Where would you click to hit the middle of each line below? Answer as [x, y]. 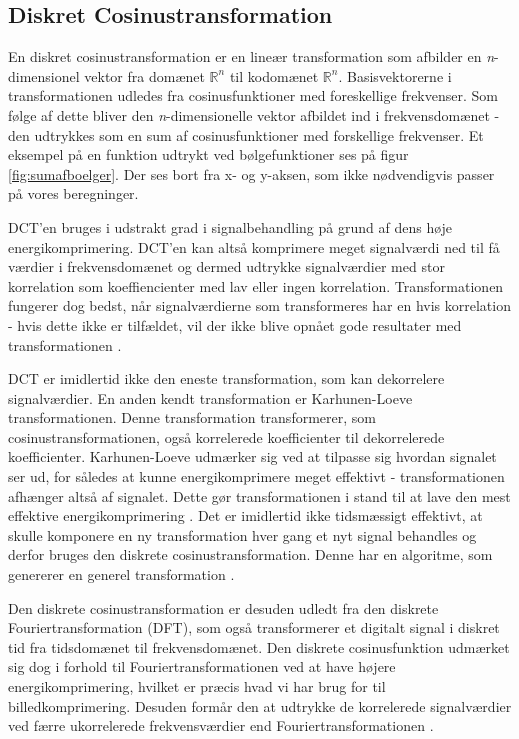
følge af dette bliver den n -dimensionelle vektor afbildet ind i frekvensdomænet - [254, 114]
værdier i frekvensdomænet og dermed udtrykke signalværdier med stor [226, 266]
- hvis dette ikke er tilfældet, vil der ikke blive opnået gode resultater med [235, 324]
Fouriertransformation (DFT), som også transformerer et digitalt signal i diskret [254, 627]
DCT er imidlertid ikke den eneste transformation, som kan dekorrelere [226, 378]
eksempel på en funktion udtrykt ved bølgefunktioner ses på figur [208, 154]
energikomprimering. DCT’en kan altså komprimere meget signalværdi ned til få [254, 246]
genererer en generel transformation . [121, 574]
